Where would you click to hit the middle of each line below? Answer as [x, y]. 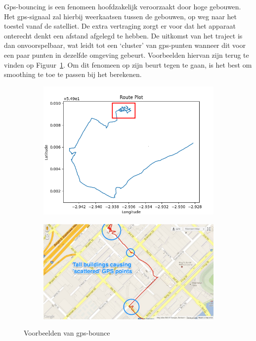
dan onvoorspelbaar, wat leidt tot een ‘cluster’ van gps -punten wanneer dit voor [125, 45]
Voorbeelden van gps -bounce [67, 333]
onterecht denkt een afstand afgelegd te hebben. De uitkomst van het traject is [123, 35]
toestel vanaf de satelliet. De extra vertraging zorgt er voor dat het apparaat [120, 26]
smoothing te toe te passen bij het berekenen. [73, 74]
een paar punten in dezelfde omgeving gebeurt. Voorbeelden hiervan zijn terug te [127, 55]
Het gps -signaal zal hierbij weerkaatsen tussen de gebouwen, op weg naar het [121, 16]
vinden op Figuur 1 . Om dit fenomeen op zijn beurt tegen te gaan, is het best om [128, 64]
